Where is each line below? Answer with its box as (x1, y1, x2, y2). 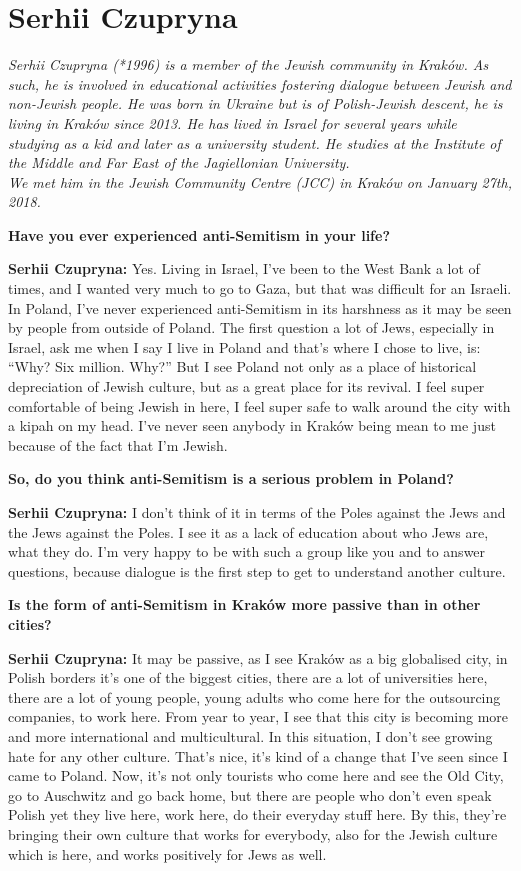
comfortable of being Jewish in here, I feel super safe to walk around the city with (8, 395, 511, 416)
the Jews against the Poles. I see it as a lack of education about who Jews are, (8, 521, 489, 542)
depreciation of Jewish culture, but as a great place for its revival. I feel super (8, 376, 485, 397)
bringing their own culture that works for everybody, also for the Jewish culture (8, 823, 498, 844)
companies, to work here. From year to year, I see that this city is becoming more (8, 706, 508, 727)
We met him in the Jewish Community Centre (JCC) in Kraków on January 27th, (8, 171, 512, 192)
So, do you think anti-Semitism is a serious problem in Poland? (8, 468, 454, 489)
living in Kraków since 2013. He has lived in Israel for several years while (8, 112, 457, 133)
